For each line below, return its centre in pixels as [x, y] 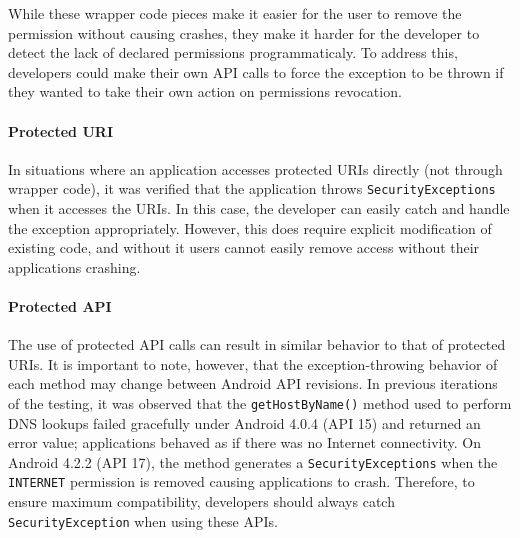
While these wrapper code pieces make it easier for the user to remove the [235, 13]
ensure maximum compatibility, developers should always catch [201, 501]
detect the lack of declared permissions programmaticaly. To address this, [233, 52]
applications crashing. [74, 266]
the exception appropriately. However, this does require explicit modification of [250, 227]
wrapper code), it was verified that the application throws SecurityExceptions [252, 188]
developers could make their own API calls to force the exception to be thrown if [256, 71]
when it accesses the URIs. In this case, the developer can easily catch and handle [259, 208]
